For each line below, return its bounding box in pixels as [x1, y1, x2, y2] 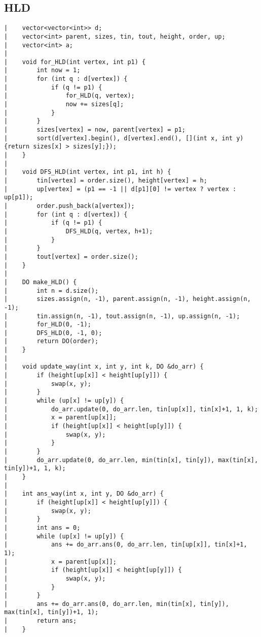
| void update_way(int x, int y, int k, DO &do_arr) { [4, 363, 204, 371]
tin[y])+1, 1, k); [4, 465, 66, 472]
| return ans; [4, 617, 77, 625]
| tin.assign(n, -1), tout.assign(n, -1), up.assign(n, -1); [4, 312, 240, 320]
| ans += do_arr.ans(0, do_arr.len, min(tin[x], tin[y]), [4, 600, 229, 608]
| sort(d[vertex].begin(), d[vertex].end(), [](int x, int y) [4, 134, 244, 142]
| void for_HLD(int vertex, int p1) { [4, 58, 146, 66]
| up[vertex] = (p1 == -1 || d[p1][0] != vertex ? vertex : [4, 185, 237, 193]
